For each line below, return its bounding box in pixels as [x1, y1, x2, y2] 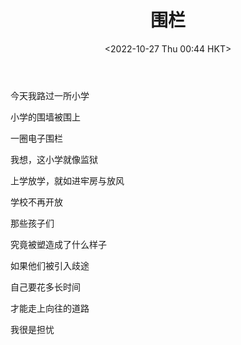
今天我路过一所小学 [10, 89, 90, 101]
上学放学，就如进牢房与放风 [10, 174, 125, 186]
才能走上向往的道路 [10, 302, 90, 314]
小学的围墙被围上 [10, 111, 81, 123]
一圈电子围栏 [10, 132, 63, 144]
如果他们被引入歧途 [10, 259, 90, 271]
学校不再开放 [10, 196, 63, 208]
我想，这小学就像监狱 [10, 153, 98, 165]
